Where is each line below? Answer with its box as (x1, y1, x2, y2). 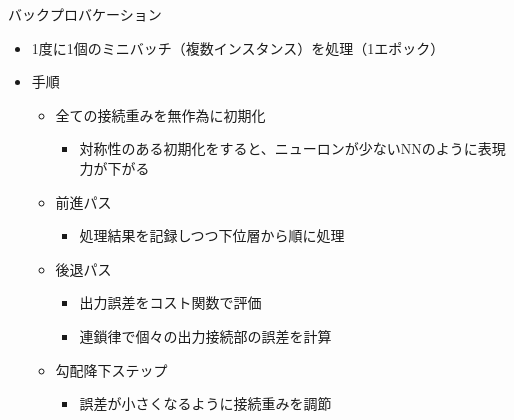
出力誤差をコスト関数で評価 (79, 292, 262, 313)
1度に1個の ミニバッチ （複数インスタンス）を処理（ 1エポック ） (31, 37, 445, 58)
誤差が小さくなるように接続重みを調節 (79, 393, 332, 414)
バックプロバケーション (8, 4, 162, 24)
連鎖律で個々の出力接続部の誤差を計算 (79, 325, 332, 346)
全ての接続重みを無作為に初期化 (55, 104, 266, 125)
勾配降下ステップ (55, 359, 168, 380)
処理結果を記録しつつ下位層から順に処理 (79, 225, 345, 246)
